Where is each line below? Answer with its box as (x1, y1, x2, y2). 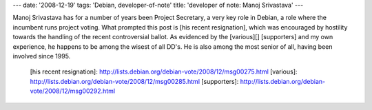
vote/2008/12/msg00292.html (30, 87, 116, 96)
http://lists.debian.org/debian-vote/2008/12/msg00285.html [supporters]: (30, 77, 239, 85)
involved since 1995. (12, 52, 71, 60)
